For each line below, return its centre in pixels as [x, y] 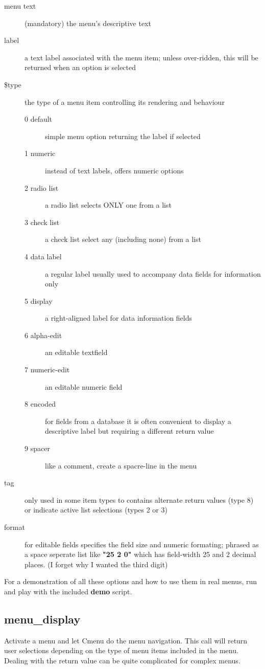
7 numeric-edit [47, 370]
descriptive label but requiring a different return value [129, 431]
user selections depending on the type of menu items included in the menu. [121, 650]
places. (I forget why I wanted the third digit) [96, 564]
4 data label [43, 256]
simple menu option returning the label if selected [123, 136]
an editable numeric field [84, 386]
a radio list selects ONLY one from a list [108, 205]
